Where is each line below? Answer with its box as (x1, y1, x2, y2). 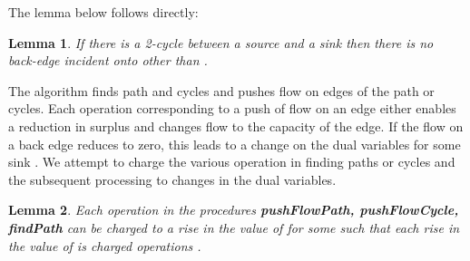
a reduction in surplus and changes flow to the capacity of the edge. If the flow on (8, 116, 464, 135)
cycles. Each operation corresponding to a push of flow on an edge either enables (8, 99, 456, 118)
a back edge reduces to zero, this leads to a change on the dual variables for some (8, 134, 461, 153)
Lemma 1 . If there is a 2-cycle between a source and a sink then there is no (8, 33, 434, 52)
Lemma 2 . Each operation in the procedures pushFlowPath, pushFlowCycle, (8, 200, 459, 219)
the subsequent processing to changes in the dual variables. (8, 169, 337, 188)
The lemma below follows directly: (8, 3, 199, 21)
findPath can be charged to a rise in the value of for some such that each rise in (8, 217, 460, 237)
